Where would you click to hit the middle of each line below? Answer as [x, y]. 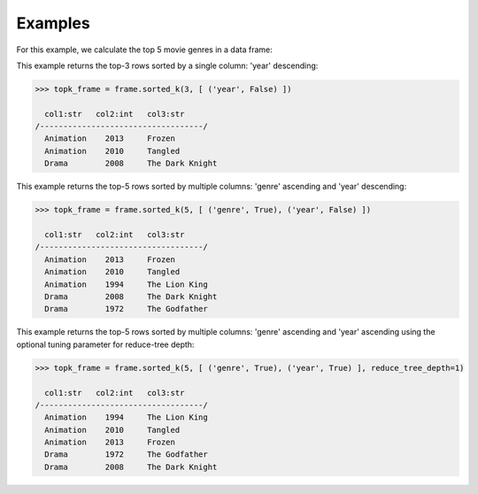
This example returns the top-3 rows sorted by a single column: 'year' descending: [167, 66]
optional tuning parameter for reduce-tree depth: [105, 344]
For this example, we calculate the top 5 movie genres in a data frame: [145, 50]
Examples [53, 23]
